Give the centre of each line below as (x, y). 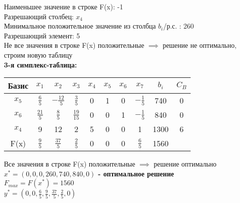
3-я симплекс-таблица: (40, 64)
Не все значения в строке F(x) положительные (74, 45)
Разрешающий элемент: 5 (42, 35)
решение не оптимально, (200, 45)
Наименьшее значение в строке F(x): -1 (64, 6)
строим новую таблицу (38, 54)
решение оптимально (185, 164)
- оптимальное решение (136, 173)
